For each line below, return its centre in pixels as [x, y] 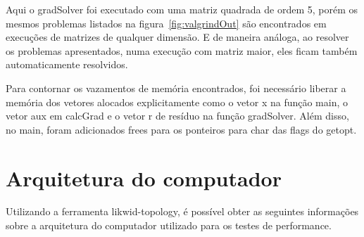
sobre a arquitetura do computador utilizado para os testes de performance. [169, 225]
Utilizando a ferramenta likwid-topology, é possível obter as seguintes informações [182, 211]
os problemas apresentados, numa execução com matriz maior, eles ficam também [182, 50]
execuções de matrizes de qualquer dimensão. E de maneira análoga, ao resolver [177, 37]
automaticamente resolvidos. [67, 64]
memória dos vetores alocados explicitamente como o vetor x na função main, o [177, 102]
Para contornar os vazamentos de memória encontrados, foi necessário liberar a [176, 88]
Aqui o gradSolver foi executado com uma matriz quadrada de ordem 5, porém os [182, 9]
